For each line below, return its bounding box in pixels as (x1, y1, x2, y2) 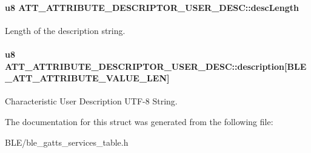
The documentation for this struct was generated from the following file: (5, 115, 273, 127)
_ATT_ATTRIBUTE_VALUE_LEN (5, 72, 167, 84)
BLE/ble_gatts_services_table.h (5, 135, 129, 148)
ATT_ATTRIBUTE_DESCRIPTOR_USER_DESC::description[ (5, 59, 287, 72)
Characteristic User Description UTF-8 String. (5, 95, 178, 107)
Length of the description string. (5, 24, 125, 36)
